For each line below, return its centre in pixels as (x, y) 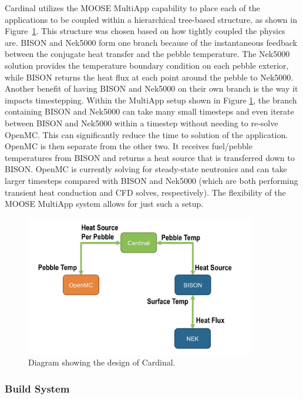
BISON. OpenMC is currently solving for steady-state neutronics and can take (146, 169)
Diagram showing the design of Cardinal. (102, 362)
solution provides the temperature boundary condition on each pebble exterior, (147, 65)
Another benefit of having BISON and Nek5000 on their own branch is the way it (151, 88)
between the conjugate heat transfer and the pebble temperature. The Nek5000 (147, 54)
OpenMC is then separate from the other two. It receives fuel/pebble (129, 146)
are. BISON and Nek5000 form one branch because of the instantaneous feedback (151, 42)
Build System (37, 388)
